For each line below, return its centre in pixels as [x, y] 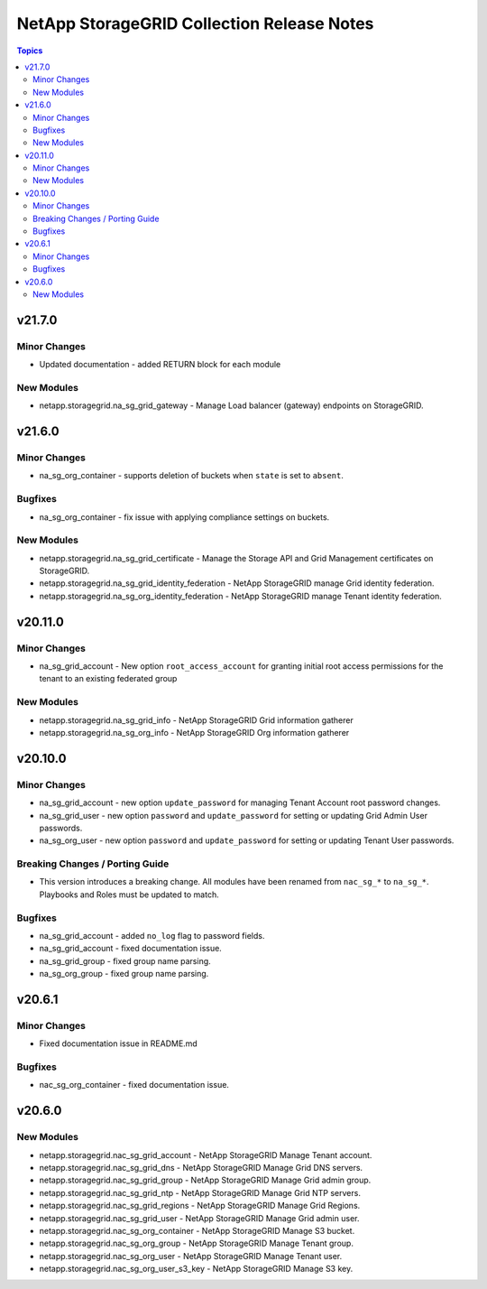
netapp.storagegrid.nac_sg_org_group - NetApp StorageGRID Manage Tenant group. [196, 1243]
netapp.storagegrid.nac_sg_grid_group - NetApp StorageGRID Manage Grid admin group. [205, 1180]
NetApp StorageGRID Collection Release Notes [195, 23]
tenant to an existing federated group [108, 679]
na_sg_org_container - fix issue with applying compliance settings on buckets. [184, 517]
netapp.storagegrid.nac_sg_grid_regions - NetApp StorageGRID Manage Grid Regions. [200, 1206]
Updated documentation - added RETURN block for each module [160, 365]
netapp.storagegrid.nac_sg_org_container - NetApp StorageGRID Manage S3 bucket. [197, 1230]
